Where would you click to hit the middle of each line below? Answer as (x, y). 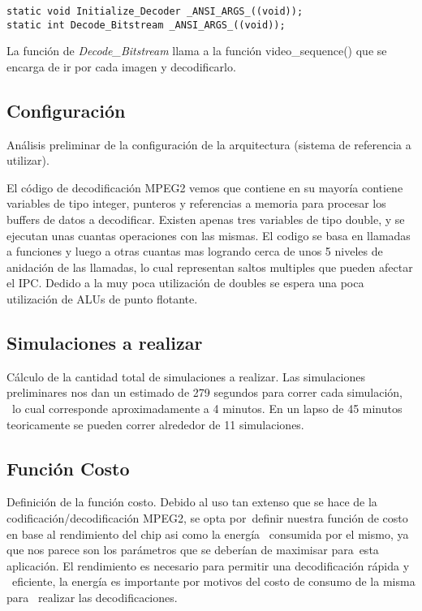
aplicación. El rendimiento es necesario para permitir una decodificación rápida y (208, 565)
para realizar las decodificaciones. (92, 597)
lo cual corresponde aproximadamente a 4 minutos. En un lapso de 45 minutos (207, 409)
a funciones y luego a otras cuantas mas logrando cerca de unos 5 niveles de (195, 251)
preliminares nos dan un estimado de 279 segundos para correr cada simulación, (205, 392)
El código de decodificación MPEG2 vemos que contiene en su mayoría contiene (205, 187)
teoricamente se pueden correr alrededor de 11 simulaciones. (155, 424)
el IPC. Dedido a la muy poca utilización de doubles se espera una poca (185, 283)
